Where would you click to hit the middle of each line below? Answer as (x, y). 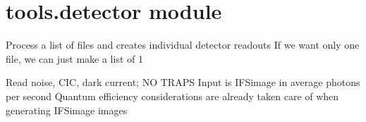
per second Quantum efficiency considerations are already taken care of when (172, 96)
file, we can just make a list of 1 (74, 58)
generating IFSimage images (67, 110)
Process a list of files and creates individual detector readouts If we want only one (183, 45)
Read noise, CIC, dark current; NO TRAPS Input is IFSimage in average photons (183, 82)
